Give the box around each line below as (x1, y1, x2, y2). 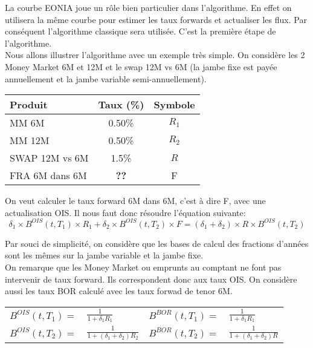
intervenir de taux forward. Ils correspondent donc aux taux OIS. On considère (5, 272, 297, 285)
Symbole (153, 97, 195, 112)
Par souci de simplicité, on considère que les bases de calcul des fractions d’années (5, 237, 309, 249)
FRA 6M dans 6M (10, 168, 87, 183)
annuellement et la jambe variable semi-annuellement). (5, 72, 207, 85)
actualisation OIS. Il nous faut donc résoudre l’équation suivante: (5, 206, 246, 218)
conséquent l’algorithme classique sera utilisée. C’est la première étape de (5, 25, 276, 38)
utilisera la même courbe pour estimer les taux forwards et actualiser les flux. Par (5, 13, 307, 25)
